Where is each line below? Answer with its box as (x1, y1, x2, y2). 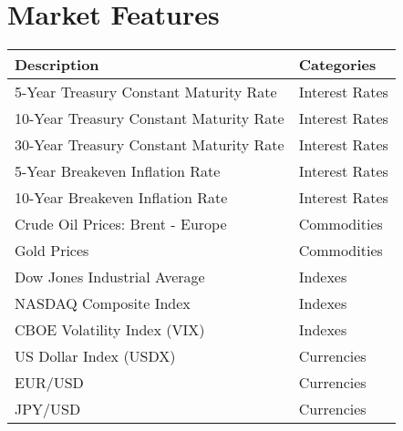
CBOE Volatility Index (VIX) (15, 319, 205, 341)
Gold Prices (15, 240, 89, 262)
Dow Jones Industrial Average (15, 266, 205, 288)
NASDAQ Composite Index (15, 292, 191, 314)
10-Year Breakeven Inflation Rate (15, 187, 228, 209)
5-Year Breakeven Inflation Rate (15, 160, 221, 182)
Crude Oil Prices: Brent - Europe (15, 213, 227, 235)
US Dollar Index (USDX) (15, 345, 176, 367)
